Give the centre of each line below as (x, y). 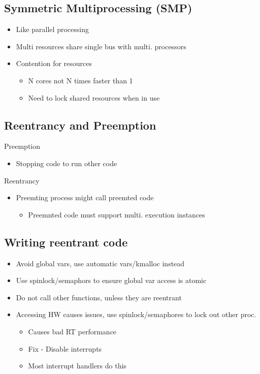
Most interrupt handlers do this (77, 366)
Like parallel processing (52, 29)
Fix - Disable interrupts (65, 348)
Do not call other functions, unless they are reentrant (99, 297)
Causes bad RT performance (72, 331)
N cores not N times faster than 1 (80, 80)
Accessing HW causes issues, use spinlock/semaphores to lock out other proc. (136, 314)
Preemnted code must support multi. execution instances (117, 214)
